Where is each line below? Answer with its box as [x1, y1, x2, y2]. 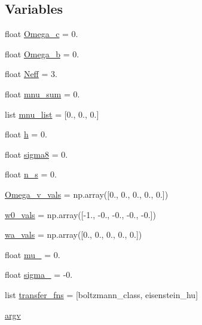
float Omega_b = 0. [5, 47, 79, 60]
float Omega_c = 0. [5, 27, 78, 40]
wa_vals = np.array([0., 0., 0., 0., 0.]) [5, 228, 142, 241]
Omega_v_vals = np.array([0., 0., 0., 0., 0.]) [5, 188, 169, 200]
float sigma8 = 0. [5, 148, 68, 160]
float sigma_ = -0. [5, 268, 73, 281]
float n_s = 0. [5, 168, 57, 180]
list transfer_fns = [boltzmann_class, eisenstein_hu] [5, 288, 198, 301]
